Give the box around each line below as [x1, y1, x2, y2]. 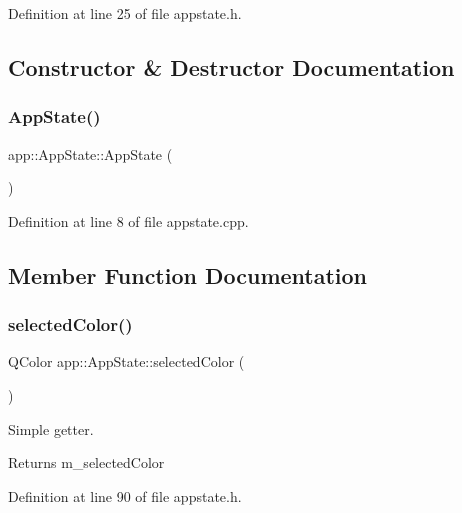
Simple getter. [8, 418, 94, 439]
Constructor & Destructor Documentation [8, 51, 455, 82]
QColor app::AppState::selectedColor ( [8, 351, 245, 372]
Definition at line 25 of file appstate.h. [8, 3, 242, 23]
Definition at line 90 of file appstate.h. [8, 485, 242, 506]
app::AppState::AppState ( [8, 143, 173, 164]
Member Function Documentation [8, 259, 368, 290]
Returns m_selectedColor [8, 452, 165, 473]
